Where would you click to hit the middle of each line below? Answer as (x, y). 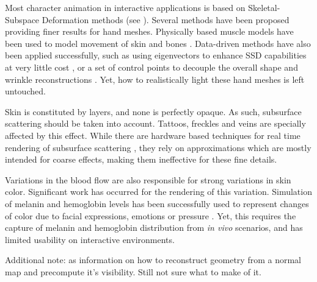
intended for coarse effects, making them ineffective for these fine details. (141, 159)
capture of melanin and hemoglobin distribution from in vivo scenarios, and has (154, 227)
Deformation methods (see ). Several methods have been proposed (166, 19)
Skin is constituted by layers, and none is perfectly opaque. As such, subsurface (153, 111)
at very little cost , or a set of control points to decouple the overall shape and (151, 67)
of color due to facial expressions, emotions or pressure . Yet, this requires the (151, 215)
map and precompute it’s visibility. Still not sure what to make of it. (133, 271)
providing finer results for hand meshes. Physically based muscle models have (149, 31)
